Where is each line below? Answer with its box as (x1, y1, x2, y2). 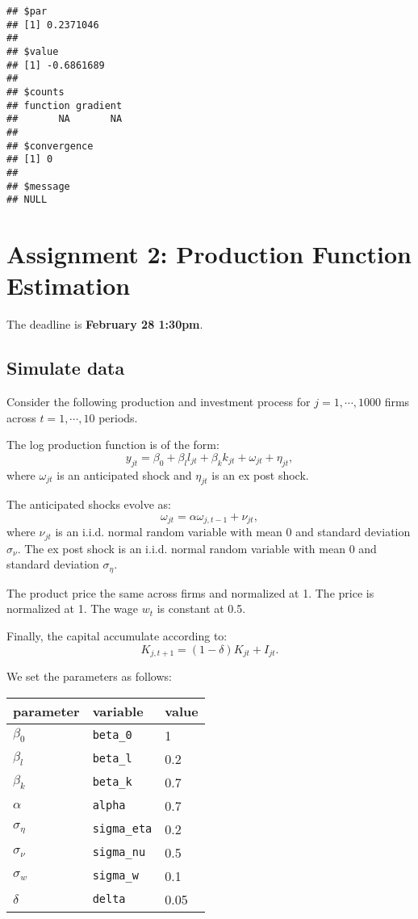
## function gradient (6, 99, 123, 111)
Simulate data (6, 355, 125, 380)
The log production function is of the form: (6, 436, 219, 453)
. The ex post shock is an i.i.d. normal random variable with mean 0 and (17, 539, 377, 556)
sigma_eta (92, 822, 153, 836)
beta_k (92, 775, 132, 789)
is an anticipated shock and (56, 466, 192, 483)
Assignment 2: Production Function (6, 237, 412, 271)
